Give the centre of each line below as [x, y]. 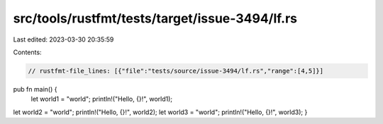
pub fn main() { [35, 89]
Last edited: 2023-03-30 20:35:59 [63, 39]
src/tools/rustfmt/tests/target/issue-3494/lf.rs [155, 18]
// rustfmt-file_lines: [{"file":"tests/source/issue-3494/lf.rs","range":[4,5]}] [176, 71]
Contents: [27, 52]
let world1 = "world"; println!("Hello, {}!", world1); [102, 99]
